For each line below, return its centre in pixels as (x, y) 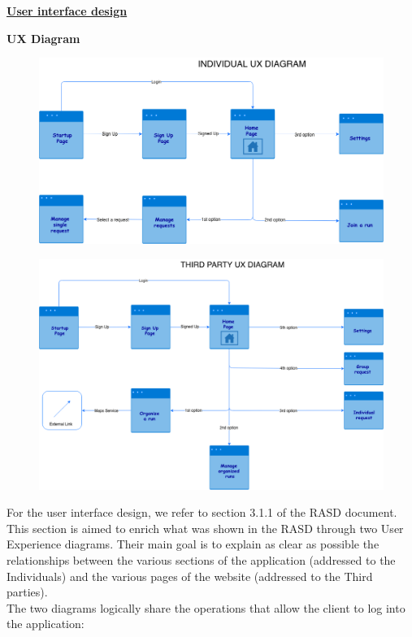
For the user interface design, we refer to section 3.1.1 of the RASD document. (202, 512)
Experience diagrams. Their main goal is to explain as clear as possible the (193, 544)
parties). (27, 592)
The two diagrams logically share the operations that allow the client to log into (206, 607)
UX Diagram (43, 38)
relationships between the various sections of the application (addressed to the (201, 559)
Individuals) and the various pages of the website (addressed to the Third (190, 576)
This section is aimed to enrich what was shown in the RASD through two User (205, 528)
